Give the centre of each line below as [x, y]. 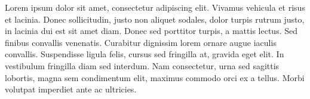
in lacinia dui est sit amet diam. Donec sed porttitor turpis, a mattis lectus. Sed [151, 31]
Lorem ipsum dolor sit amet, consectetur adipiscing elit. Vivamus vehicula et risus [155, 7]
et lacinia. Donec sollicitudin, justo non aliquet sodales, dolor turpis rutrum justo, [155, 19]
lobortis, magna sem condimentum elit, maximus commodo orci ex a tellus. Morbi [155, 77]
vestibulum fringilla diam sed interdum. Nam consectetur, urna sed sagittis [142, 65]
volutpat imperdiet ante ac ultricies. [71, 89]
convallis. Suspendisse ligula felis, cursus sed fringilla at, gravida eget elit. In [145, 54]
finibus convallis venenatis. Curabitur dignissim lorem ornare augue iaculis [141, 42]
